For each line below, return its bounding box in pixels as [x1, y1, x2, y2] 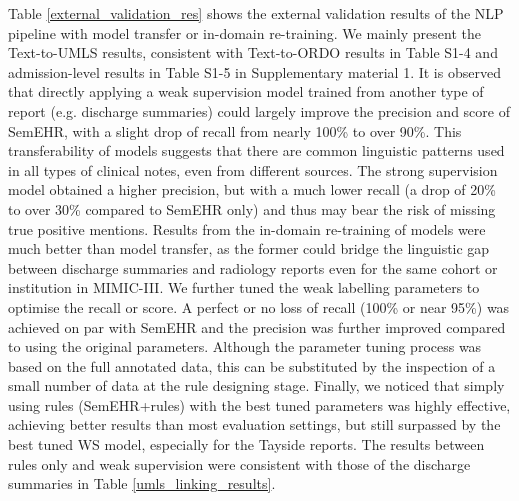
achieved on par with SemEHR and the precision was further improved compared [8, 316, 506, 337]
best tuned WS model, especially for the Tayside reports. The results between [8, 434, 485, 455]
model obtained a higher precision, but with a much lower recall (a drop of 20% [8, 179, 496, 200]
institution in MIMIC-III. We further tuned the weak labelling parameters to [8, 277, 480, 298]
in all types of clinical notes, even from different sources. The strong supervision [8, 159, 498, 180]
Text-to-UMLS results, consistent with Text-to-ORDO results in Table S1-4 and [8, 42, 498, 63]
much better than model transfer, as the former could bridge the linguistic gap [8, 238, 490, 259]
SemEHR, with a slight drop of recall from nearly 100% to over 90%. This [8, 120, 462, 141]
